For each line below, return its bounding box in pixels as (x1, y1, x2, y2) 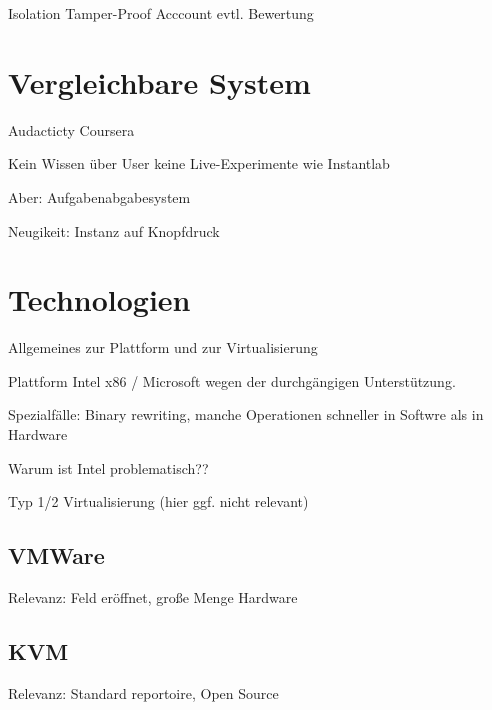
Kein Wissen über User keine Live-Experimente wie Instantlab (8, 153, 390, 174)
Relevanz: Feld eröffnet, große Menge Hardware (8, 586, 298, 607)
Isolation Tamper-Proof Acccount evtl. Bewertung (8, 3, 314, 23)
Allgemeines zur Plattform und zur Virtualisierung (8, 337, 318, 358)
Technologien (8, 279, 191, 320)
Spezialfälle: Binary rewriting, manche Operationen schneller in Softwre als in (8, 404, 484, 425)
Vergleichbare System (8, 61, 311, 102)
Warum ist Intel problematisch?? (8, 457, 209, 478)
